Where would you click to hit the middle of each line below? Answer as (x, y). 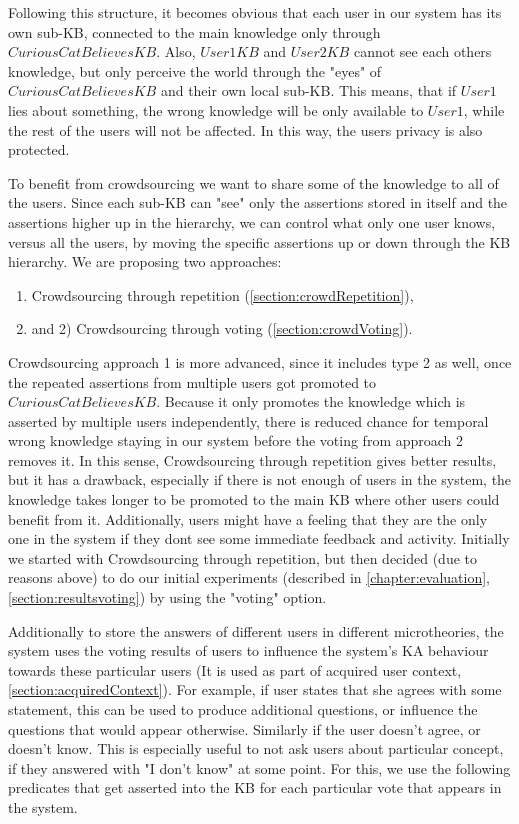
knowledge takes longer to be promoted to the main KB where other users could (254, 499)
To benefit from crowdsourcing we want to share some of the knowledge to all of (253, 182)
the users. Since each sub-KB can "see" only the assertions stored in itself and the (258, 202)
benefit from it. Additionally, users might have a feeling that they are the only (248, 518)
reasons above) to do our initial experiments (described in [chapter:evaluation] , (249, 577)
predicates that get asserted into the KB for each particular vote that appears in (255, 787)
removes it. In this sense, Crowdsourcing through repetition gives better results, (252, 459)
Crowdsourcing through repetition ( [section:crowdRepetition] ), (222, 294)
